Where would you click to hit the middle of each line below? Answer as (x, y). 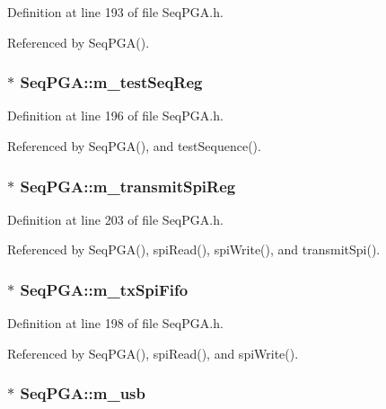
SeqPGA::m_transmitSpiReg (128, 186)
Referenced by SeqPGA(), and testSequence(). (134, 146)
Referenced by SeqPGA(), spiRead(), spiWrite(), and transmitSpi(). (194, 249)
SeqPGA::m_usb (83, 393)
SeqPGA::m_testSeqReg (111, 82)
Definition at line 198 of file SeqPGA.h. (115, 323)
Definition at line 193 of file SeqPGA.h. (115, 12)
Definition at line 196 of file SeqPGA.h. (115, 116)
